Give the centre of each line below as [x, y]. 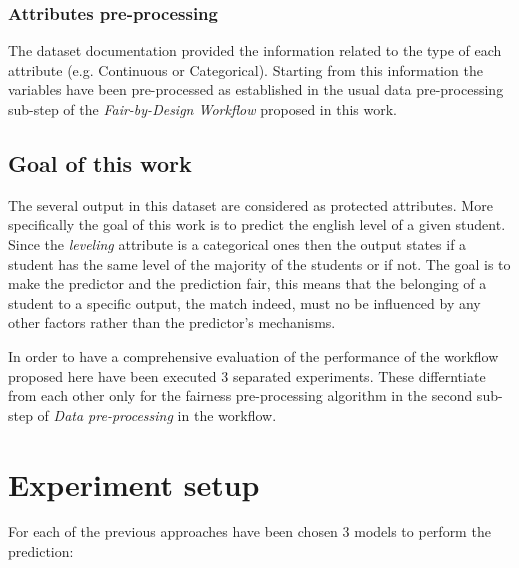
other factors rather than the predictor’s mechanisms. [172, 322]
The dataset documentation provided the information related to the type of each [255, 50]
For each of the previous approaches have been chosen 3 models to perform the [249, 531]
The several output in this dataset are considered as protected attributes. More [250, 204]
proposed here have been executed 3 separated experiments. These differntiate [247, 375]
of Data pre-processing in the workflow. [157, 414]
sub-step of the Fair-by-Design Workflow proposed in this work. [202, 109]
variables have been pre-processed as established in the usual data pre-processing [256, 89]
